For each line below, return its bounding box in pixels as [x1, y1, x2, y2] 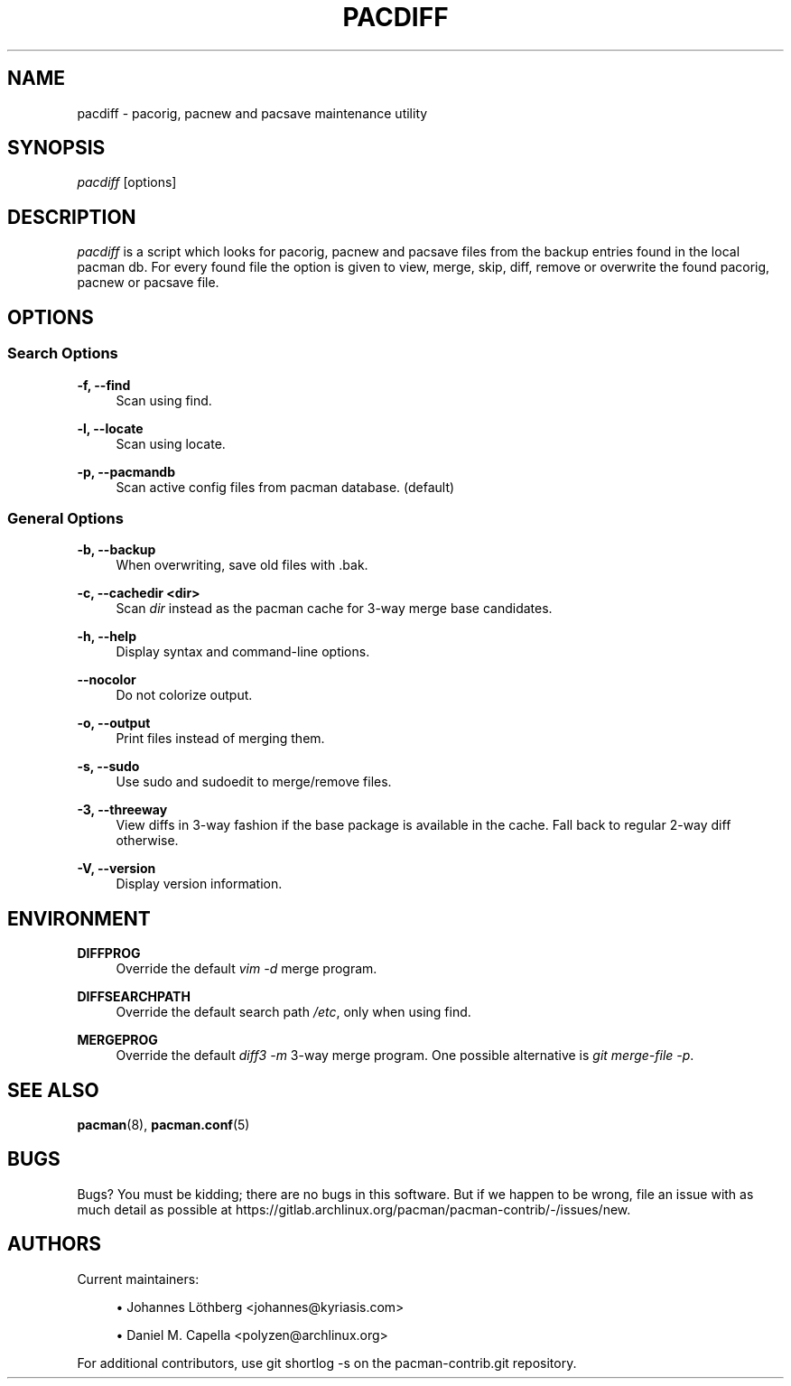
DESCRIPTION [7, 205, 136, 228]
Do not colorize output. [116, 687, 253, 703]
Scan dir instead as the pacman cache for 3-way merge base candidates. [116, 600, 553, 617]
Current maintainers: [77, 1270, 200, 1287]
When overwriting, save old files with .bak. [116, 557, 368, 573]
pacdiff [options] [77, 174, 177, 191]
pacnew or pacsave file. [77, 274, 219, 291]
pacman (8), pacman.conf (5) [77, 1116, 250, 1132]
